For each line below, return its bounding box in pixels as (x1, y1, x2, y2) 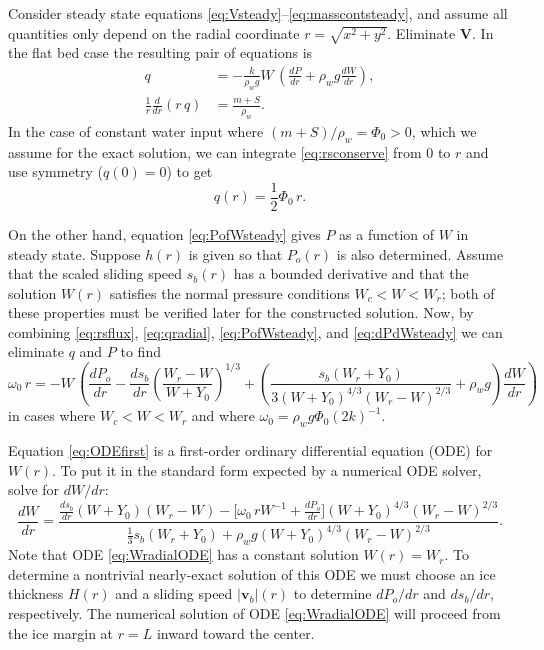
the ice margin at (8, 622, 114, 643)
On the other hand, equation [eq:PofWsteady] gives (8, 223, 321, 244)
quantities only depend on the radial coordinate (8, 22, 300, 43)
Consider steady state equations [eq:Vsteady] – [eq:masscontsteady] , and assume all (8, 3, 508, 23)
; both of (441, 282, 495, 303)
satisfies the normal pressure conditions (109, 282, 350, 303)
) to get (166, 161, 213, 182)
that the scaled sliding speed (8, 263, 183, 284)
